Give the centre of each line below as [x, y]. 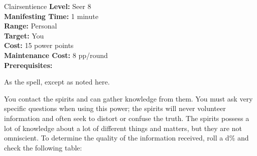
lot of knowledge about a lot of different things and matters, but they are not [123, 128]
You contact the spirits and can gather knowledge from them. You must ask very [128, 98]
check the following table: [43, 147]
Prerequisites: [28, 65]
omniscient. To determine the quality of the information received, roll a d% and [126, 138]
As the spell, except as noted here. [57, 82]
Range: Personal [31, 26]
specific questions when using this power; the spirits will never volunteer [115, 108]
